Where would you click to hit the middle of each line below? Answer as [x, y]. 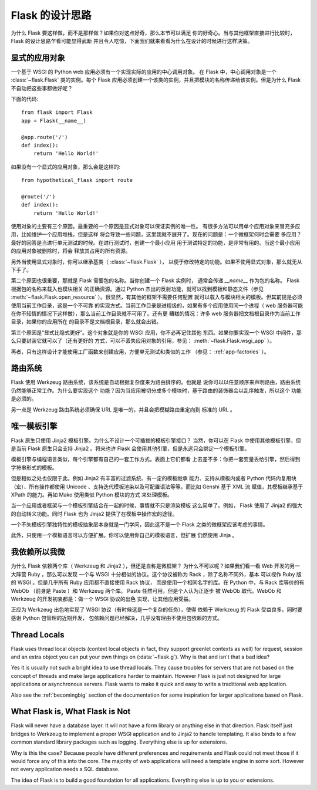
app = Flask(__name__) [54, 121]
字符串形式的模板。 [34, 467]
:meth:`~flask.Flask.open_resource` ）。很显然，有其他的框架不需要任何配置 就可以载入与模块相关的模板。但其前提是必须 [156, 297]
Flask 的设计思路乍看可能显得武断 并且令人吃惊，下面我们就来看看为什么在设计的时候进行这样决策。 [132, 40]
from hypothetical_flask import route [77, 180]
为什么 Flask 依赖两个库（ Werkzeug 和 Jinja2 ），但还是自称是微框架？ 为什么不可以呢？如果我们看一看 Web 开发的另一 [156, 566]
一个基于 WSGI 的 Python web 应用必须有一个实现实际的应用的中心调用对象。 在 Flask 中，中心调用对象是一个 [144, 72]
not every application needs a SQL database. [65, 769]
